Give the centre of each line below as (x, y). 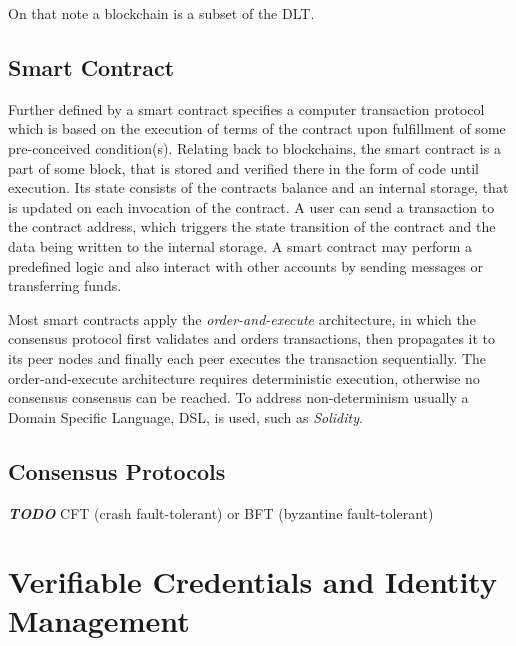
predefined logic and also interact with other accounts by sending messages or (246, 265)
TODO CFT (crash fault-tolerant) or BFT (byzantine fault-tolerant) (221, 512)
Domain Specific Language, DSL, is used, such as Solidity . (185, 416)
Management (99, 620)
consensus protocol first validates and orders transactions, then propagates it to (252, 338)
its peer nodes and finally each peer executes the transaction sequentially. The (247, 357)
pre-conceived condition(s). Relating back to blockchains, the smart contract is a (254, 147)
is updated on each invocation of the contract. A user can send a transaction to (251, 206)
